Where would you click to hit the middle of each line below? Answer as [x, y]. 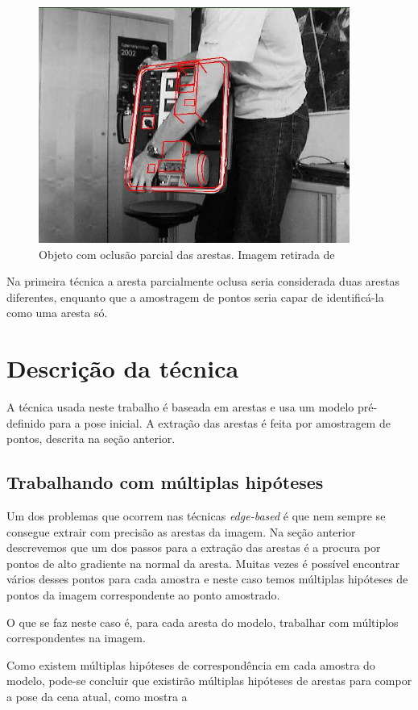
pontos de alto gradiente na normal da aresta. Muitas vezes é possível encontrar [203, 563]
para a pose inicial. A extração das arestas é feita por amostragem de [219, 422]
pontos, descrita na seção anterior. [91, 439]
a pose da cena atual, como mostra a [97, 697]
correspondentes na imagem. [76, 638]
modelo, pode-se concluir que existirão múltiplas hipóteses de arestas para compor [209, 681]
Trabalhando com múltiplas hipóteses [165, 482]
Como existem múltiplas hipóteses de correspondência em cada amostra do [191, 664]
